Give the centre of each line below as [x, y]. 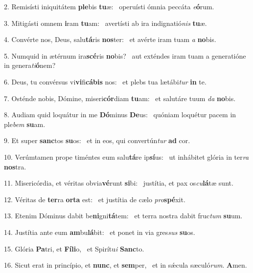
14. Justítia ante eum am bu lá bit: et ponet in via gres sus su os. [100, 232]
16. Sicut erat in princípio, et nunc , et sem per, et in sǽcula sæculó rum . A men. [126, 265]
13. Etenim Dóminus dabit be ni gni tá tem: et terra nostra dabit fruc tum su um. [123, 216]
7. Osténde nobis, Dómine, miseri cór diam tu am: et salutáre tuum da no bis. [120, 98]
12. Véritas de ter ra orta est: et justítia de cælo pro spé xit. [95, 199]
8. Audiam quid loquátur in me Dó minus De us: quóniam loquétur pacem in [120, 115]
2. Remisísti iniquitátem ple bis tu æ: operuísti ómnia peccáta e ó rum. [109, 6]
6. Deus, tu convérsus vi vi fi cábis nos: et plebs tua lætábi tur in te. [105, 81]
